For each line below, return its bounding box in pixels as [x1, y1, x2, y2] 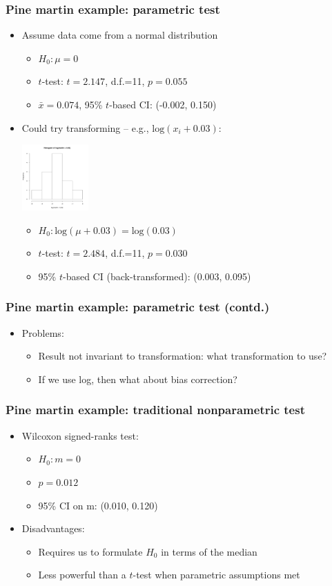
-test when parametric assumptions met [133, 567, 300, 582]
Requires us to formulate [38, 544, 143, 558]
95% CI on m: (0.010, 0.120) [38, 498, 158, 512]
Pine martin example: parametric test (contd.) [6, 298, 270, 315]
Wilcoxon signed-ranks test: [21, 428, 139, 442]
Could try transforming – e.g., [21, 120, 149, 135]
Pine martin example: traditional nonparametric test [6, 401, 305, 418]
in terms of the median [161, 544, 257, 558]
